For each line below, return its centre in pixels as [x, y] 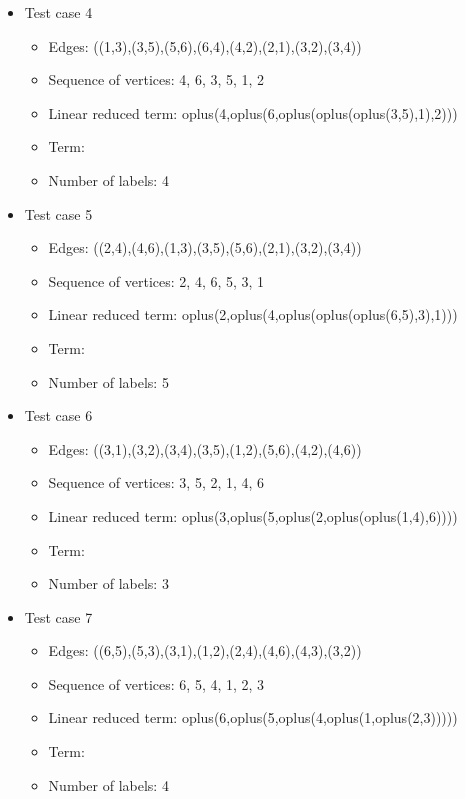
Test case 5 [58, 213]
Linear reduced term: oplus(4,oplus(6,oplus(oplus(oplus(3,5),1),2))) [253, 112]
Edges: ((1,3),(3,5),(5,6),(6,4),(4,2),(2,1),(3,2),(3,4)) [205, 45]
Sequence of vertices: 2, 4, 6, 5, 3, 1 [156, 280]
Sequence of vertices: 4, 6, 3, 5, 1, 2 [156, 79]
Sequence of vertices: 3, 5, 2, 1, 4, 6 [156, 482]
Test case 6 [58, 415]
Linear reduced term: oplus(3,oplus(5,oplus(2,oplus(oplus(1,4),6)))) [253, 515]
